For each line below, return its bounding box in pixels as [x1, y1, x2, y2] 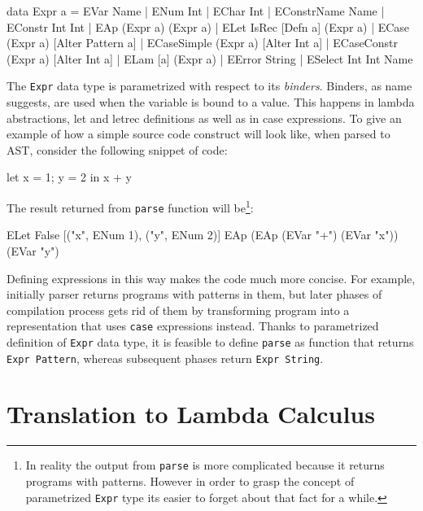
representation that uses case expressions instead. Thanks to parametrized [7, 317, 379, 334]
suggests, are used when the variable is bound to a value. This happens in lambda [7, 94, 415, 111]
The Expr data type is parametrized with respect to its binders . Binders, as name [7, 77, 412, 94]
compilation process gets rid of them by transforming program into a [7, 301, 350, 318]
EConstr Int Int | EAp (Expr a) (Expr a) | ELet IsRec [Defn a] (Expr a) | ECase [7, 18, 410, 35]
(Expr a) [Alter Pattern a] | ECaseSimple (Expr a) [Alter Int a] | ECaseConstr [7, 34, 398, 51]
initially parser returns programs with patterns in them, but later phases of [7, 286, 382, 303]
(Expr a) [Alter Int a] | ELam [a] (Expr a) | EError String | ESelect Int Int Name [7, 50, 413, 67]
